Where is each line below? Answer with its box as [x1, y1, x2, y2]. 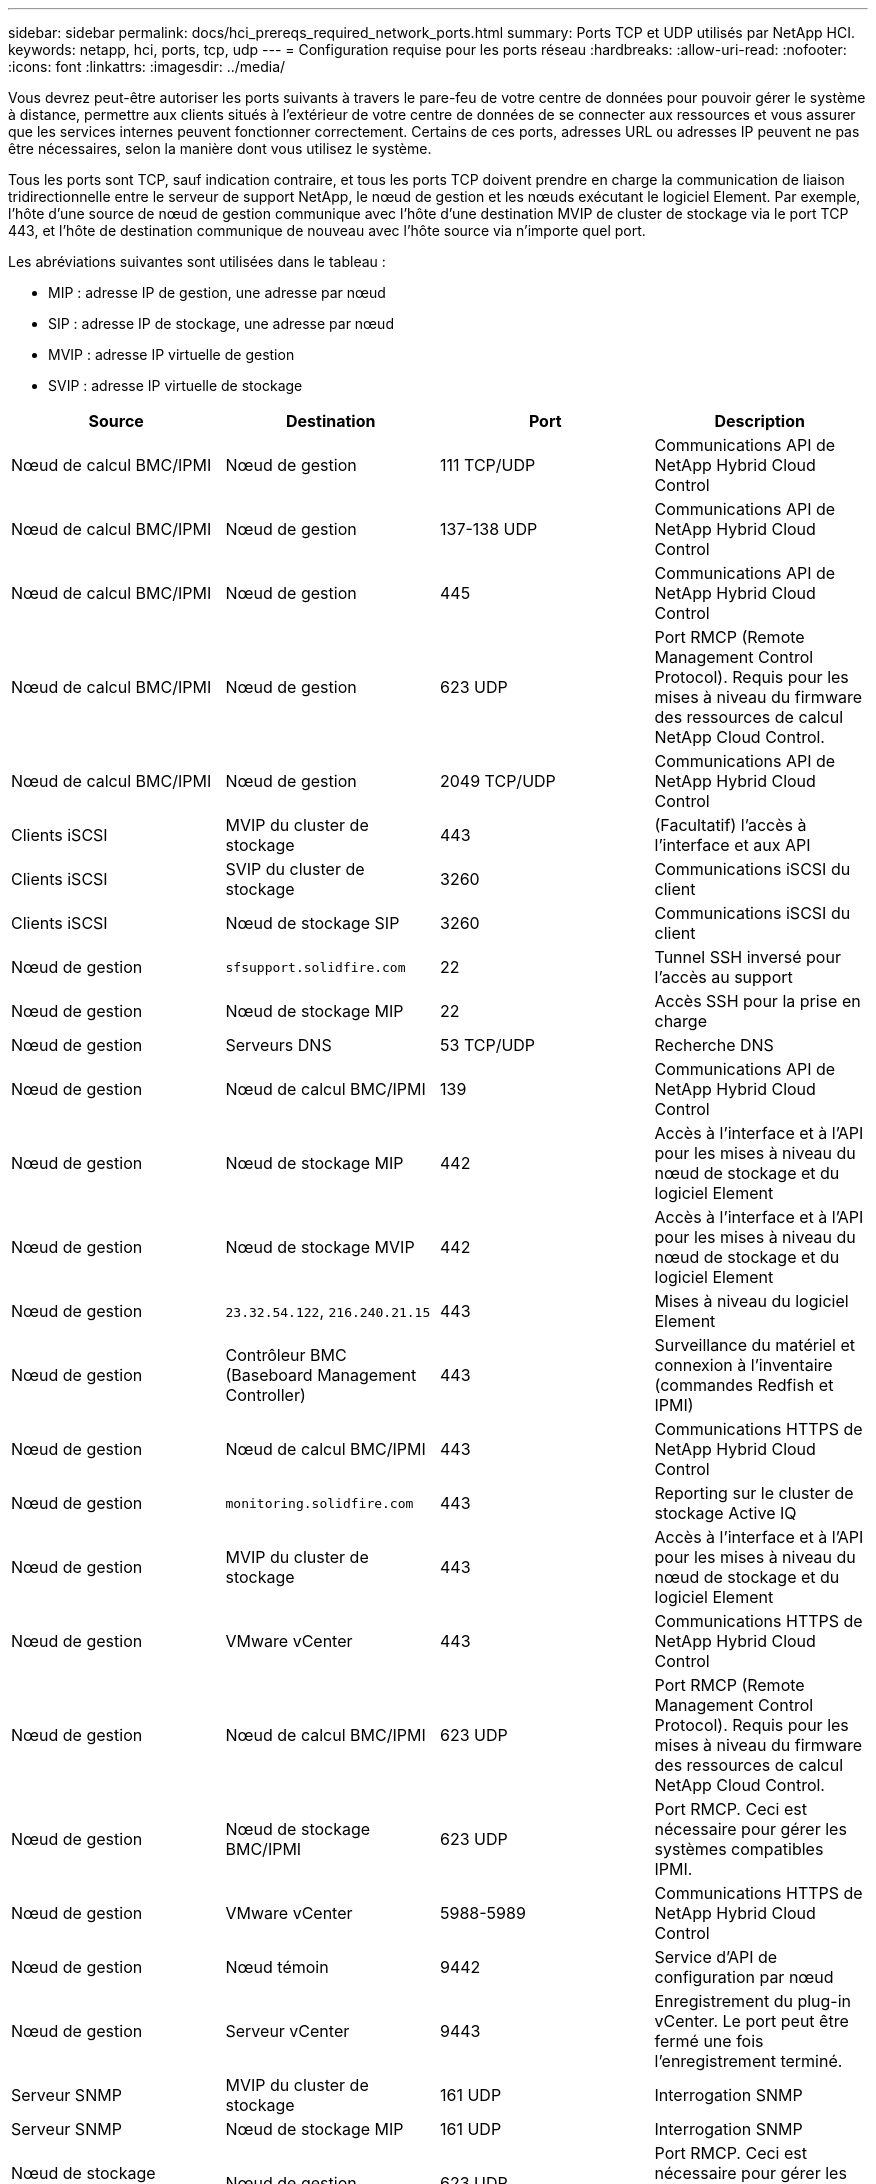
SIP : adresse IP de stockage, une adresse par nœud [48, 315, 394, 332]
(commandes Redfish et [654, 1375, 834, 1395]
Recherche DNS [654, 1035, 774, 1055]
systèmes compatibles [654, 1839, 824, 1859]
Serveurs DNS [225, 1035, 332, 1055]
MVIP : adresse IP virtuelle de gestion [48, 346, 295, 363]
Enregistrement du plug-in [654, 1991, 852, 2011]
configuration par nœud [654, 1967, 834, 1987]
